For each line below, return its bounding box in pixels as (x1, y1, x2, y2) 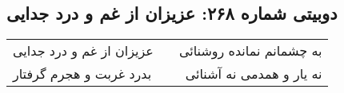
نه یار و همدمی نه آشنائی (185, 64, 322, 83)
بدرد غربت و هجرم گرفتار (13, 64, 152, 83)
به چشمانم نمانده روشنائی (178, 41, 322, 60)
